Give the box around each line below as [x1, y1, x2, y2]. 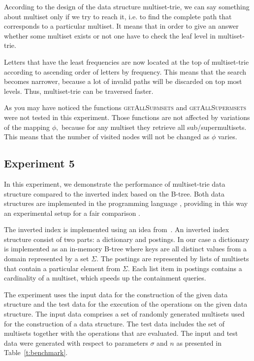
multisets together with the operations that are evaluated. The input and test [4, 328, 238, 338]
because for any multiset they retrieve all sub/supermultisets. [61, 121, 247, 132]
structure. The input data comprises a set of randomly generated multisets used [4, 309, 245, 319]
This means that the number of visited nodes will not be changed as [4, 131, 210, 142]
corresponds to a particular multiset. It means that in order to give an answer [4, 21, 239, 31]
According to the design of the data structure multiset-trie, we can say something [4, 1, 250, 11]
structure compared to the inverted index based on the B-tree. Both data [4, 188, 224, 199]
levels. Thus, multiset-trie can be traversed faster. [4, 85, 154, 96]
